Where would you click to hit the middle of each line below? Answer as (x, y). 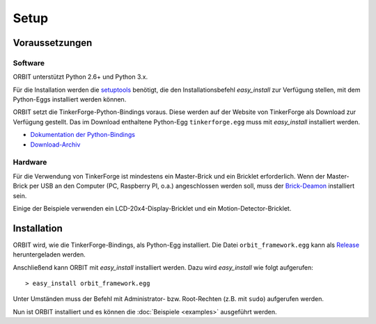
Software (29, 63)
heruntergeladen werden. (49, 254)
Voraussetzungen (53, 43)
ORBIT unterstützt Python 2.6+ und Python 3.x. (80, 77)
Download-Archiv (55, 144)
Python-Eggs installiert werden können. (70, 99)
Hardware (30, 162)
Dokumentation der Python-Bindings (83, 135)
